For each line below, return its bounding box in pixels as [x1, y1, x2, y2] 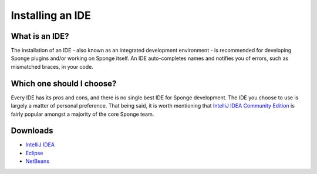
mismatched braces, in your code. [11, 63, 94, 70]
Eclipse [25, 149, 43, 156]
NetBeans [25, 158, 50, 165]
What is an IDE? [11, 31, 69, 41]
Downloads [11, 126, 53, 136]
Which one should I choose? [11, 78, 117, 88]
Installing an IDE [11, 9, 91, 22]
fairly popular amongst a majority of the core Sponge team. [11, 111, 154, 118]
